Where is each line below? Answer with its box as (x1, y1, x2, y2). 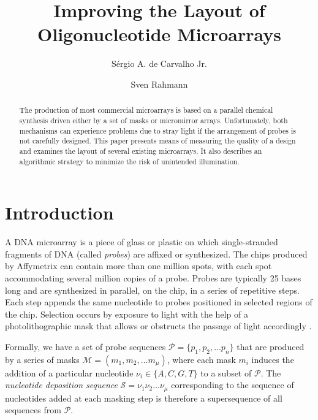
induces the (251, 353, 294, 365)
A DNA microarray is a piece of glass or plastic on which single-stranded (5, 235, 278, 248)
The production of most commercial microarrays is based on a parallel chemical (19, 105, 273, 115)
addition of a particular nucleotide (5, 366, 134, 379)
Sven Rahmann (131, 77, 188, 90)
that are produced (237, 340, 305, 353)
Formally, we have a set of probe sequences (5, 340, 166, 353)
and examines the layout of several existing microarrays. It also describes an (19, 145, 262, 156)
